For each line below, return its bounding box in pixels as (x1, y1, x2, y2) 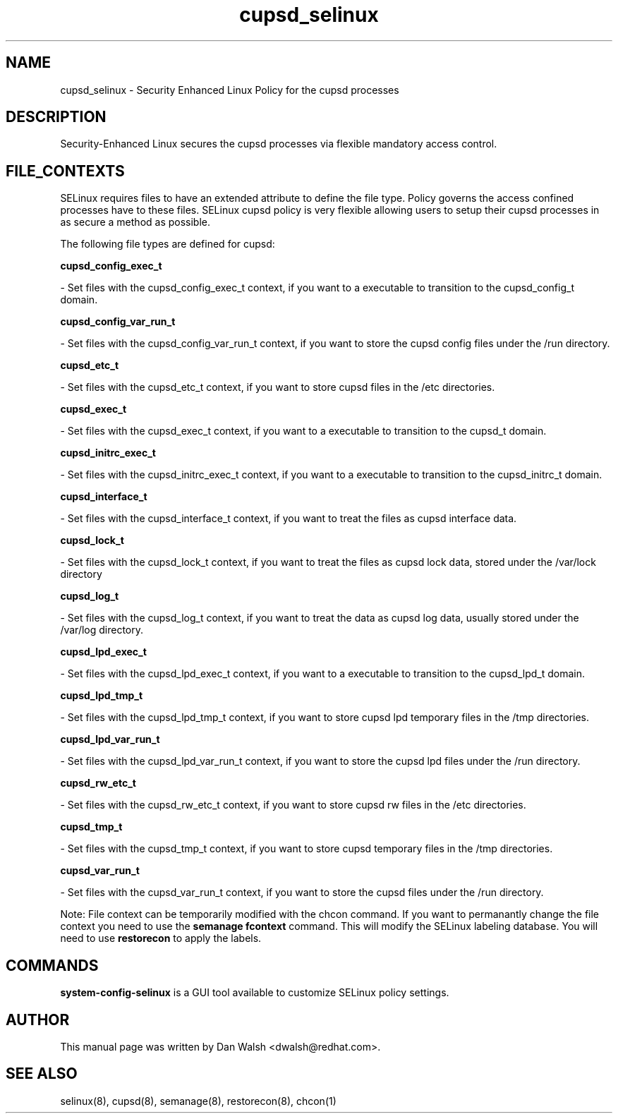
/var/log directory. (60, 624, 144, 636)
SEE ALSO (6, 1065, 78, 1083)
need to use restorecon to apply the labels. (60, 932, 262, 945)
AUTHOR (6, 1010, 70, 1029)
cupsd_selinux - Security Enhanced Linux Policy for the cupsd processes (60, 83, 399, 96)
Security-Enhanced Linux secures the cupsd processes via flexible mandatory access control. (60, 138, 497, 150)
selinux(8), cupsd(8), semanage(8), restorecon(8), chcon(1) (60, 1094, 337, 1107)
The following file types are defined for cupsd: (60, 238, 275, 250)
